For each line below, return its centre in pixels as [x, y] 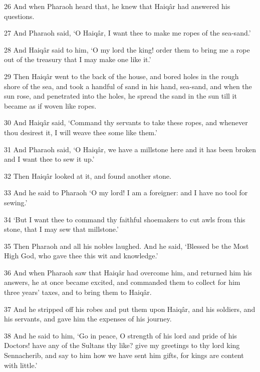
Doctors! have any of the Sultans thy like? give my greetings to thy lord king [122, 345]
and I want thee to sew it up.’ [49, 159]
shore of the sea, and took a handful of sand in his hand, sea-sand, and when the [128, 86]
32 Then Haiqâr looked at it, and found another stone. [88, 175]
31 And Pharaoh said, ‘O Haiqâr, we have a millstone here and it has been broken [130, 149]
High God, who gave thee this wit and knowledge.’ [81, 256]
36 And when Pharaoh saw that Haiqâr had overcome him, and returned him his [128, 272]
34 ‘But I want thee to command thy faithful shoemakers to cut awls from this [125, 219]
